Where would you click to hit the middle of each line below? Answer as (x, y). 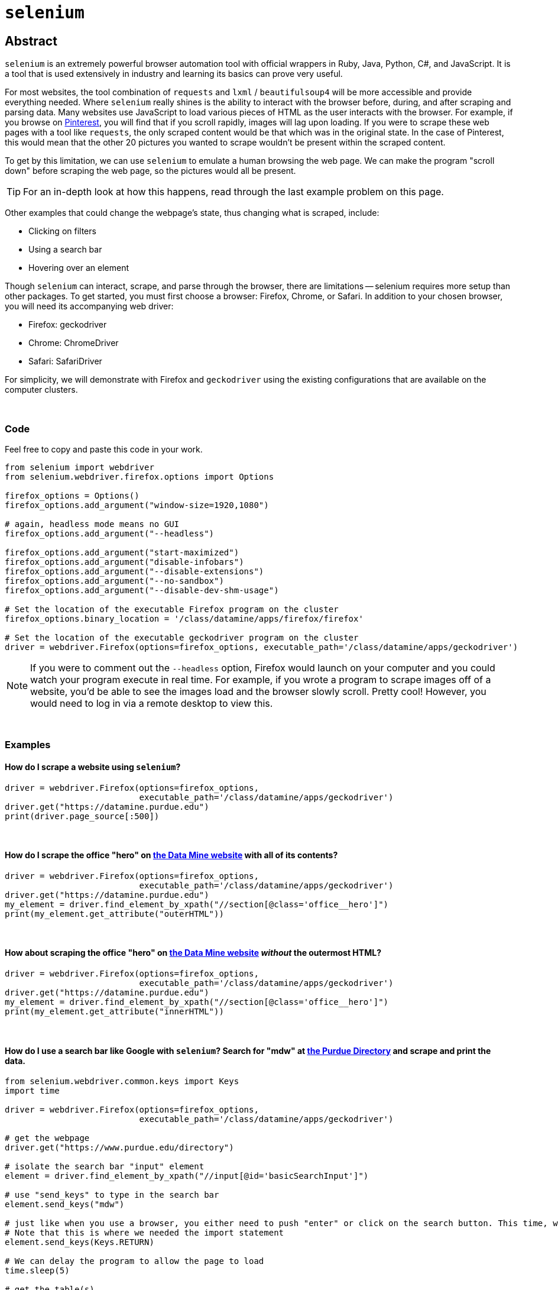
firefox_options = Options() (72, 495)
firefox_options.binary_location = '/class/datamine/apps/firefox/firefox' (184, 618)
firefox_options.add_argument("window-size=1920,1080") (137, 505)
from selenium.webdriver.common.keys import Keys (122, 1082)
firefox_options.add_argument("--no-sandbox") (114, 581)
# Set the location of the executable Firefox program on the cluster (172, 609)
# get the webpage (47, 1138)
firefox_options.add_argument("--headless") (110, 533)
